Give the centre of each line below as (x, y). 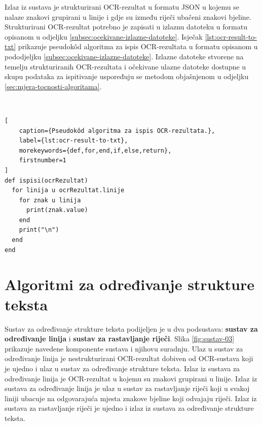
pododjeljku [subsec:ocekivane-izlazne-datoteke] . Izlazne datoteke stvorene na (124, 56)
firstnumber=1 (43, 161)
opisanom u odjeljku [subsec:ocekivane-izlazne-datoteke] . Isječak (104, 36)
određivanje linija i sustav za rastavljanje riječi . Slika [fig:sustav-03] (120, 339)
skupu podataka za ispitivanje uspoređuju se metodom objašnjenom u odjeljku (127, 76)
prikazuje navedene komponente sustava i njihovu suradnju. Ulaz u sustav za (124, 348)
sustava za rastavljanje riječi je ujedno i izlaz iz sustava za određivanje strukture (129, 408)
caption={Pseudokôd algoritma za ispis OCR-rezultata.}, (117, 131)
